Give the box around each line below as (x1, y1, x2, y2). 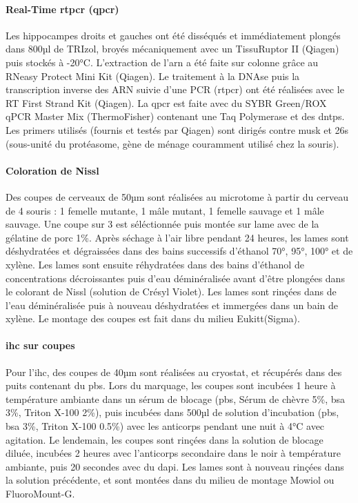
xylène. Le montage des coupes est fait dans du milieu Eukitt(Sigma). (6, 311, 300, 326)
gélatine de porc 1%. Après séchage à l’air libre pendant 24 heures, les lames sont (6, 230, 349, 244)
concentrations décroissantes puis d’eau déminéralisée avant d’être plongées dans (6, 270, 345, 285)
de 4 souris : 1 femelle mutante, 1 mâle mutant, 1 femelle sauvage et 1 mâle (6, 203, 324, 217)
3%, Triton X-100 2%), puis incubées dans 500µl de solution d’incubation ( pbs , (6, 405, 339, 420)
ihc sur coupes (6, 338, 75, 353)
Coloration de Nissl (6, 163, 99, 177)
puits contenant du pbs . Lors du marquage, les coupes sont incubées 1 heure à (6, 378, 336, 393)
